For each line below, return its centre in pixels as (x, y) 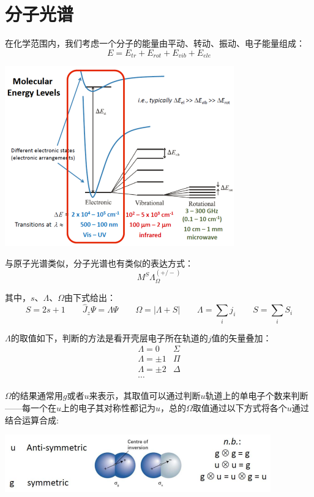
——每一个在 (31, 408)
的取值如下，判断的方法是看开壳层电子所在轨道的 (109, 337)
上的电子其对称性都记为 (109, 408)
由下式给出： (90, 297)
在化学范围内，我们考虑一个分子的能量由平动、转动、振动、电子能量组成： (155, 43)
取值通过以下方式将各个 (240, 408)
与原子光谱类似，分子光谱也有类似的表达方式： (99, 263)
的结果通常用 (37, 396)
